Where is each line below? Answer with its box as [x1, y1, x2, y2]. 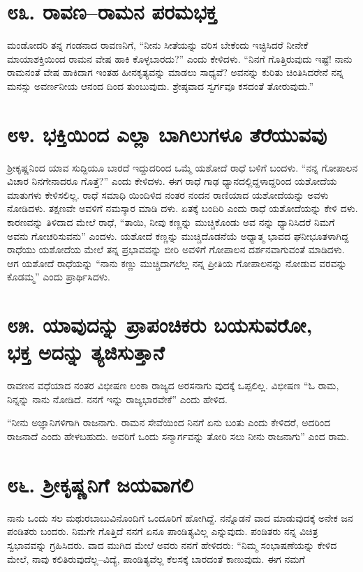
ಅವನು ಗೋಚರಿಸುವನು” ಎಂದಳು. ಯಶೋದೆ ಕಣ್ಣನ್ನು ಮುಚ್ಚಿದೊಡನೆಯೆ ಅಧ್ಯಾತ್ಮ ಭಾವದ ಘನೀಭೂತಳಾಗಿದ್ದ [7, 228, 349, 243]
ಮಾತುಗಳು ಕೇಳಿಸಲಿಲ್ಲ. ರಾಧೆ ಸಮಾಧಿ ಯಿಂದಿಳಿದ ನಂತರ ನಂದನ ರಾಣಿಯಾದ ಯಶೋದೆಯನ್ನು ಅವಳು [7, 187, 329, 202]
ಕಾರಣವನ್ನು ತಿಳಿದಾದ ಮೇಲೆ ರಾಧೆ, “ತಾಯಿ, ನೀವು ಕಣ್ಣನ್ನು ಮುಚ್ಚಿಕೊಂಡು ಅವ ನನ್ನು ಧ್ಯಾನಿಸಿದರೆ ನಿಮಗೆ [7, 215, 335, 229]
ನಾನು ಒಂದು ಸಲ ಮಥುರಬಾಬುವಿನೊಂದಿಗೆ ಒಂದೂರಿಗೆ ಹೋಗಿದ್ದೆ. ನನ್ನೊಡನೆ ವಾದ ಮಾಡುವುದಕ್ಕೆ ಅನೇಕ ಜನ [7, 510, 353, 525]
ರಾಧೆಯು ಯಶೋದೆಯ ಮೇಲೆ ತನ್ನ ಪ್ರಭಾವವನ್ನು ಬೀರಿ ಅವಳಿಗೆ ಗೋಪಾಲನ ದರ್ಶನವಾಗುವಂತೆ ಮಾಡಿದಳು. [7, 242, 345, 257]
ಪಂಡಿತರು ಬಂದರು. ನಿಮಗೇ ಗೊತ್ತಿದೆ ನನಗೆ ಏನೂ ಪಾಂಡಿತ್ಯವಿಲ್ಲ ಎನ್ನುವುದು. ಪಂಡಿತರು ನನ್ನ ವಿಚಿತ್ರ [7, 524, 318, 539]
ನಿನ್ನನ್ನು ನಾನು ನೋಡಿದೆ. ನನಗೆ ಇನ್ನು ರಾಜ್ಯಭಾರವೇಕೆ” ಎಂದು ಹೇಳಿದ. [7, 391, 228, 406]
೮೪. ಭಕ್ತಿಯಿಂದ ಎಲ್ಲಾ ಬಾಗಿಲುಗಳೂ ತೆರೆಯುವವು [7, 119, 327, 148]
